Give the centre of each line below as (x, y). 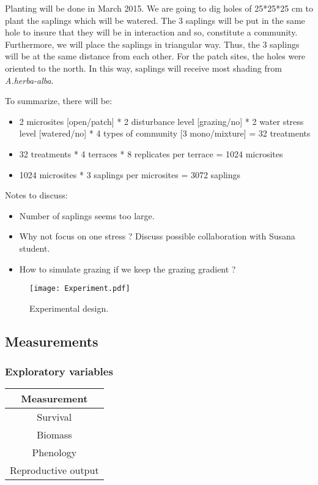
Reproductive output (54, 470)
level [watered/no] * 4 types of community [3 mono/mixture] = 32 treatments (165, 133)
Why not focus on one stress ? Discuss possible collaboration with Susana (157, 236)
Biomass (54, 435)
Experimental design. (69, 308)
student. (35, 248)
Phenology (54, 453)
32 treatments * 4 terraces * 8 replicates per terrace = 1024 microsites (151, 153)
